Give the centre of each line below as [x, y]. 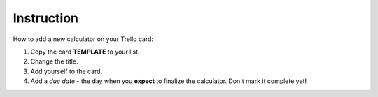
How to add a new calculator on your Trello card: [83, 39]
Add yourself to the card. [66, 71]
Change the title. [54, 61]
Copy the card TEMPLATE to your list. [85, 52]
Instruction [45, 18]
